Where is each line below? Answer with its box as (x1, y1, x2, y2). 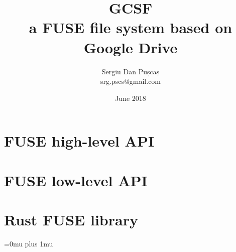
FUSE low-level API (4, 170, 148, 190)
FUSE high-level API (4, 131, 155, 151)
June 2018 (115, 92, 146, 103)
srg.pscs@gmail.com (100, 76, 161, 86)
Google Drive (83, 37, 178, 57)
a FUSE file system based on (29, 17, 232, 38)
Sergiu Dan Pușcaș (101, 66, 160, 76)
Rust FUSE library (4, 209, 138, 230)
